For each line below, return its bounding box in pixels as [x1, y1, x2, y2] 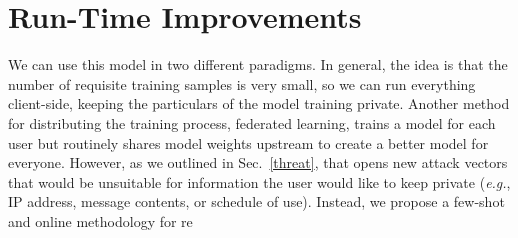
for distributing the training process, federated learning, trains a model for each [8, 112, 496, 133]
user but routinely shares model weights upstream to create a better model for [8, 132, 489, 153]
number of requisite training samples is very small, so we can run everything [8, 73, 476, 94]
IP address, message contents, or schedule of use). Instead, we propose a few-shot [8, 191, 505, 212]
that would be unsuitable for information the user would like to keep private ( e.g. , [8, 171, 511, 192]
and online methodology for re [8, 210, 193, 231]
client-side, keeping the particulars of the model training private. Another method [8, 93, 510, 114]
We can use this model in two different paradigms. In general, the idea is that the [8, 54, 508, 75]
